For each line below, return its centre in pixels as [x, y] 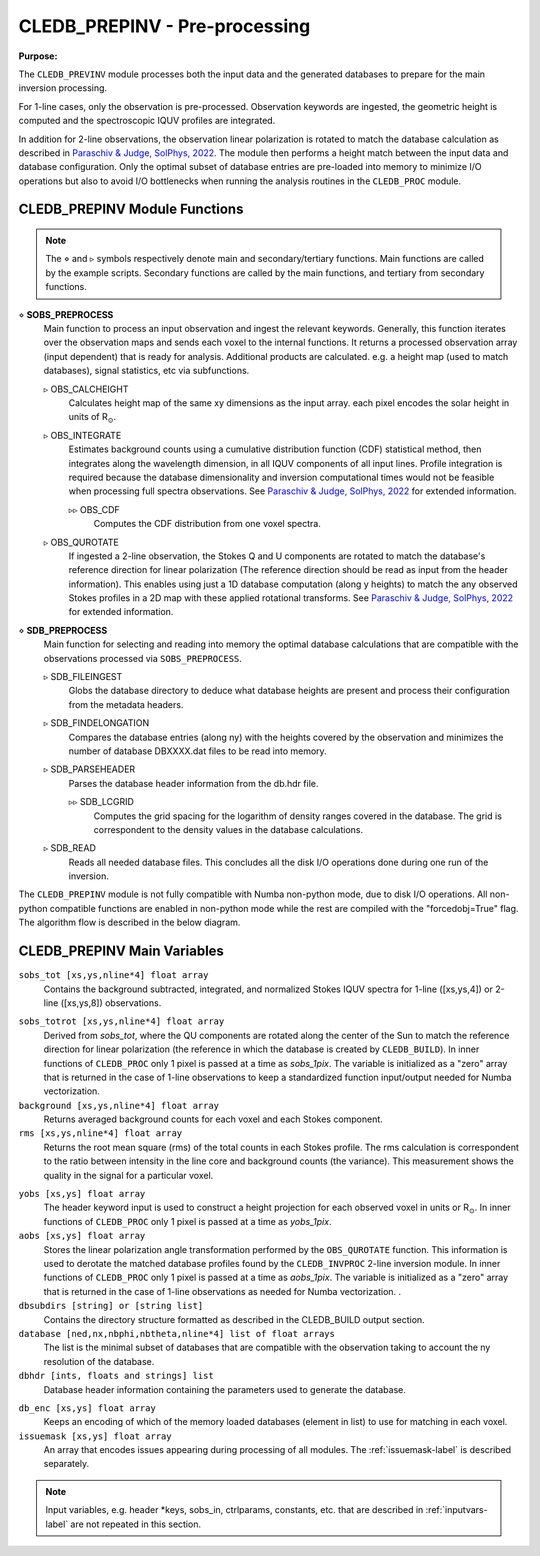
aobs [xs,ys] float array [82, 1236]
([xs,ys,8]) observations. [111, 1002]
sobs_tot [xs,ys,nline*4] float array [113, 975]
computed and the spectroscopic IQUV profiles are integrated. [147, 121]
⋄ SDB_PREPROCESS [63, 630]
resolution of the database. [99, 1361]
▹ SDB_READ [70, 848]
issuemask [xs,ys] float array [95, 1436]
